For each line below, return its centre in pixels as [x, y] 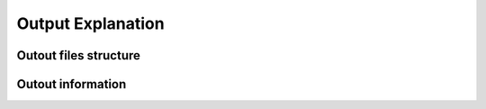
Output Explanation [91, 23]
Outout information [72, 84]
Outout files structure [79, 55]
